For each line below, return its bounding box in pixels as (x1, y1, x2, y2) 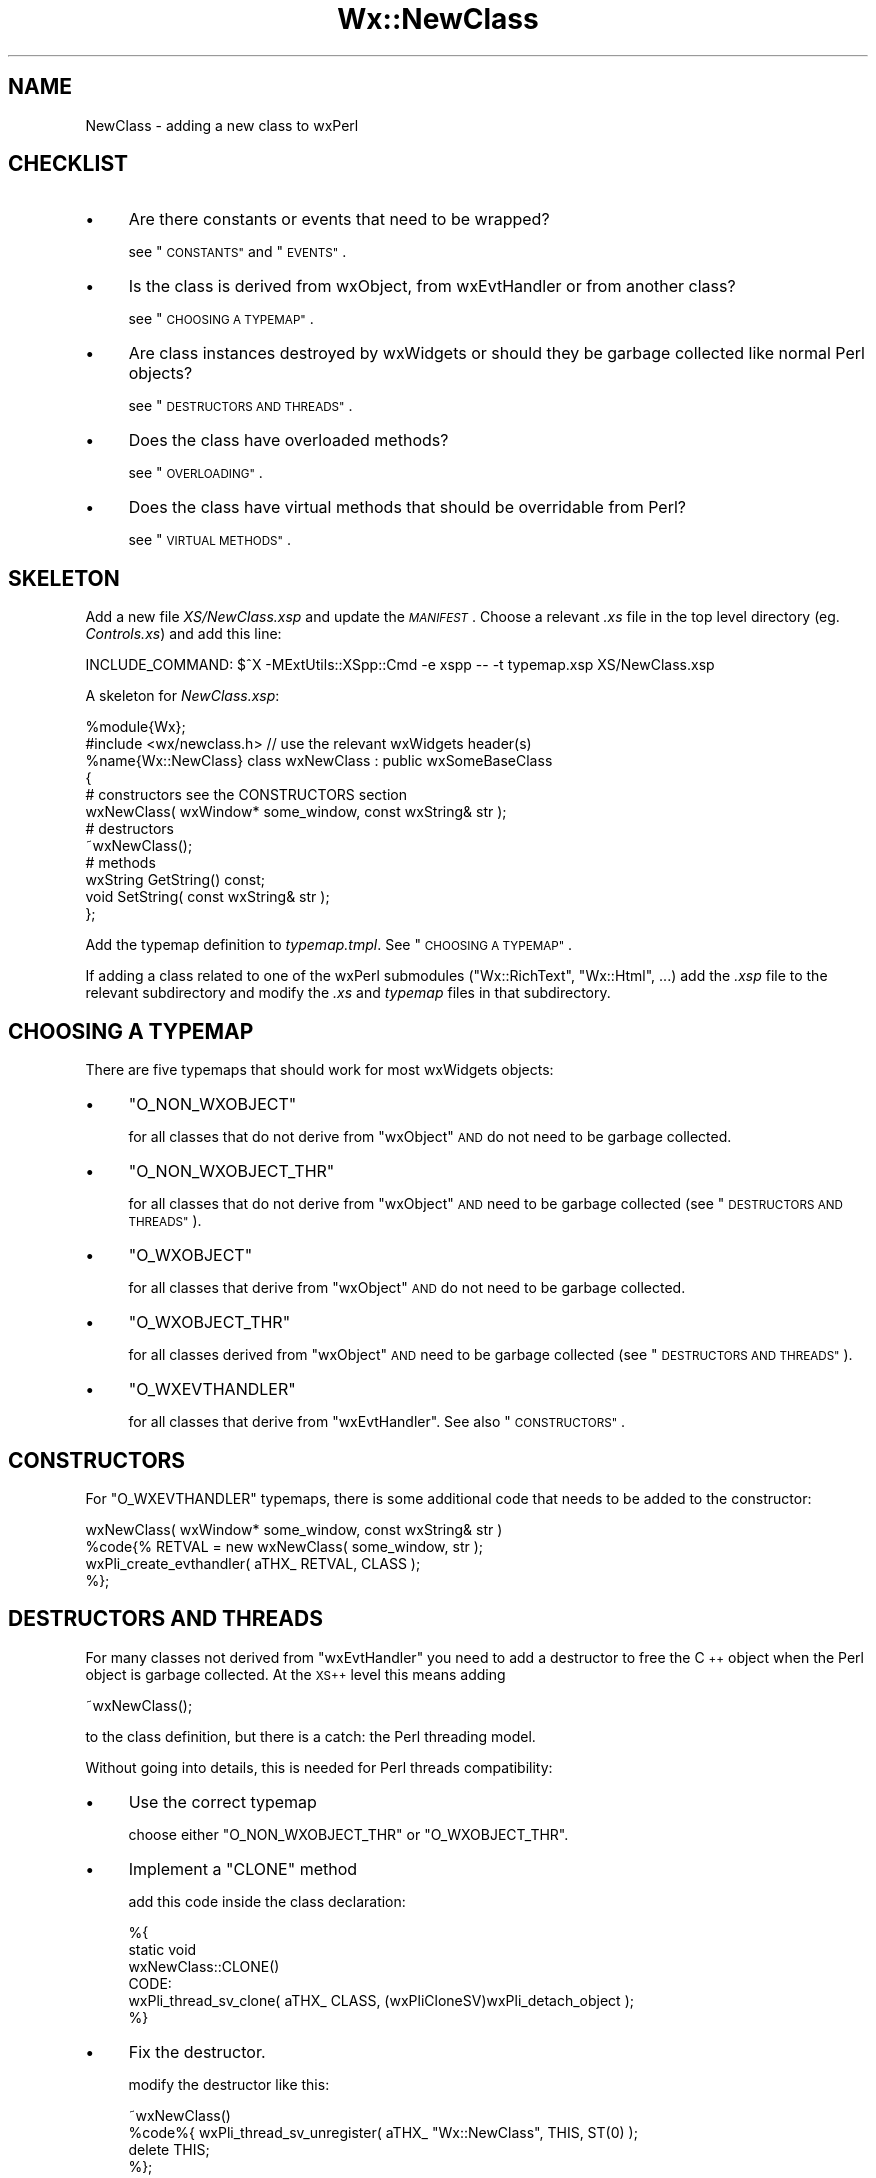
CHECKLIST (8, 151, 129, 177)
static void (128, 1940, 197, 1958)
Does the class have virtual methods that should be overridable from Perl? (128, 497, 686, 518)
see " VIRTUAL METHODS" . (128, 531, 292, 549)
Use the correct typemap (128, 1791, 317, 1812)
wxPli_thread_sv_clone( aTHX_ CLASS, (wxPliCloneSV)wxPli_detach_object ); (128, 1991, 634, 2009)
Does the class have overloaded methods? (128, 430, 449, 451)
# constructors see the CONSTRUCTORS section (85, 786, 407, 804)
